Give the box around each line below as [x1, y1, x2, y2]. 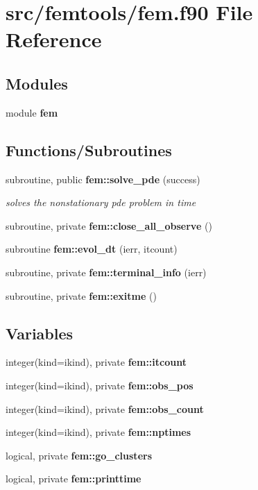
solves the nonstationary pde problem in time [6, 195, 196, 210]
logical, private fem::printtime [6, 471, 141, 486]
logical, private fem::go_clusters [6, 448, 152, 462]
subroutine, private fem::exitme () [6, 288, 157, 303]
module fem [6, 105, 58, 119]
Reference [6, 25, 102, 53]
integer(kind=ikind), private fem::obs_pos [6, 378, 193, 392]
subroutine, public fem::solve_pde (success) [6, 171, 200, 186]
